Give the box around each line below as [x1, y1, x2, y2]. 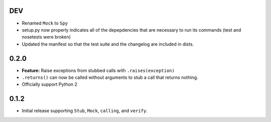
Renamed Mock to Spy [22, 20, 68, 26]
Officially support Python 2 [22, 81, 78, 87]
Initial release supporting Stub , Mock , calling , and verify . [22, 108, 148, 114]
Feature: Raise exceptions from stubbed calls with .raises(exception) [22, 67, 175, 73]
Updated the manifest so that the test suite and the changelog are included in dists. [22, 41, 194, 47]
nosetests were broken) [22, 34, 71, 40]
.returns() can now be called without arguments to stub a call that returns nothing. [22, 74, 198, 80]
